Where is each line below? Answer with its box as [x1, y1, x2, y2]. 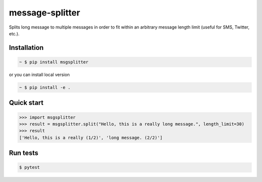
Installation [9, 44, 44, 52]
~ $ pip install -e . [19, 85, 71, 90]
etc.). [9, 30, 19, 36]
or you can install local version [9, 72, 70, 77]
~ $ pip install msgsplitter [19, 59, 89, 65]
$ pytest [19, 165, 40, 170]
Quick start [9, 99, 44, 107]
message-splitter [9, 7, 80, 18]
